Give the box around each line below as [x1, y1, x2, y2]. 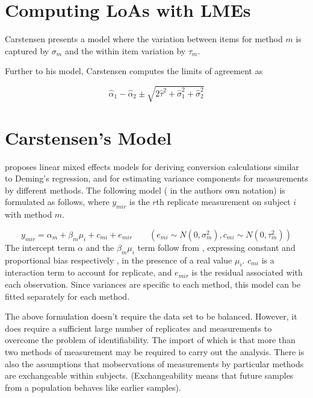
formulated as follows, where [5, 195, 110, 208]
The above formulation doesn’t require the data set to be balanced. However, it [5, 310, 297, 323]
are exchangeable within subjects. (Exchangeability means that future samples [5, 369, 294, 382]
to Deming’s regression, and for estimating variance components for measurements [5, 172, 308, 185]
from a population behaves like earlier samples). [5, 381, 181, 393]
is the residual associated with [191, 266, 303, 279]
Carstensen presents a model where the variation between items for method [5, 33, 283, 45]
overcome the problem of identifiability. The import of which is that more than [5, 333, 296, 346]
